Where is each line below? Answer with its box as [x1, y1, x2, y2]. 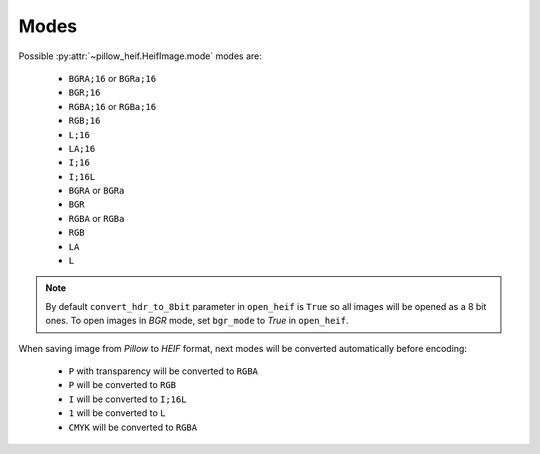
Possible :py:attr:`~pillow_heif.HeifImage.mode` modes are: [18, 50, 262, 62]
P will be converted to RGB [68, 379, 177, 391]
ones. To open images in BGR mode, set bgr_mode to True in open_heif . [45, 315, 349, 327]
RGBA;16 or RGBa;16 [68, 100, 157, 112]
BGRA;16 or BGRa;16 [68, 72, 157, 84]
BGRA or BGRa [68, 185, 125, 197]
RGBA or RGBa [68, 212, 125, 224]
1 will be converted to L [68, 407, 166, 419]
